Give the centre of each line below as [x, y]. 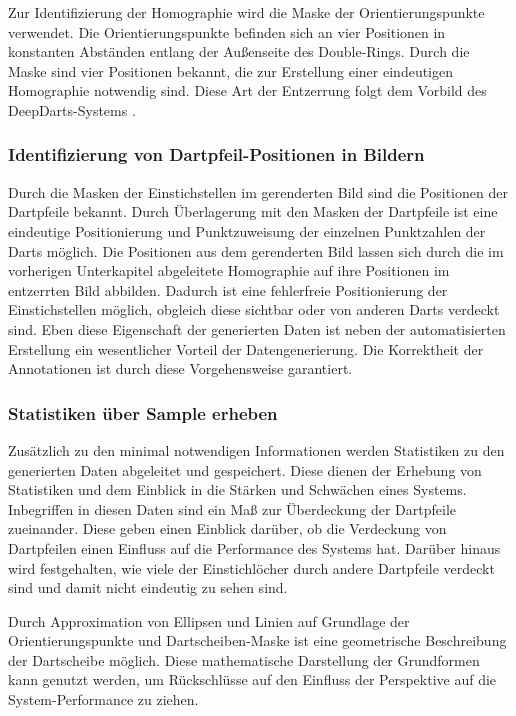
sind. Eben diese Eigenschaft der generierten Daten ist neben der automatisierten [257, 328]
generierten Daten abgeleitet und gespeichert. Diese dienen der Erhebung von [245, 469]
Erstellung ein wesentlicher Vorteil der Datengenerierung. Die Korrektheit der [246, 348]
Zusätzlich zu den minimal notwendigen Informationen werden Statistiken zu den [256, 449]
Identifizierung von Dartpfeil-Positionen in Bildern [216, 154]
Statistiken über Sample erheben [143, 412]
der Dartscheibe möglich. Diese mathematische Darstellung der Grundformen [244, 659]
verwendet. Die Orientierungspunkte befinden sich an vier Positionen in [227, 31]
